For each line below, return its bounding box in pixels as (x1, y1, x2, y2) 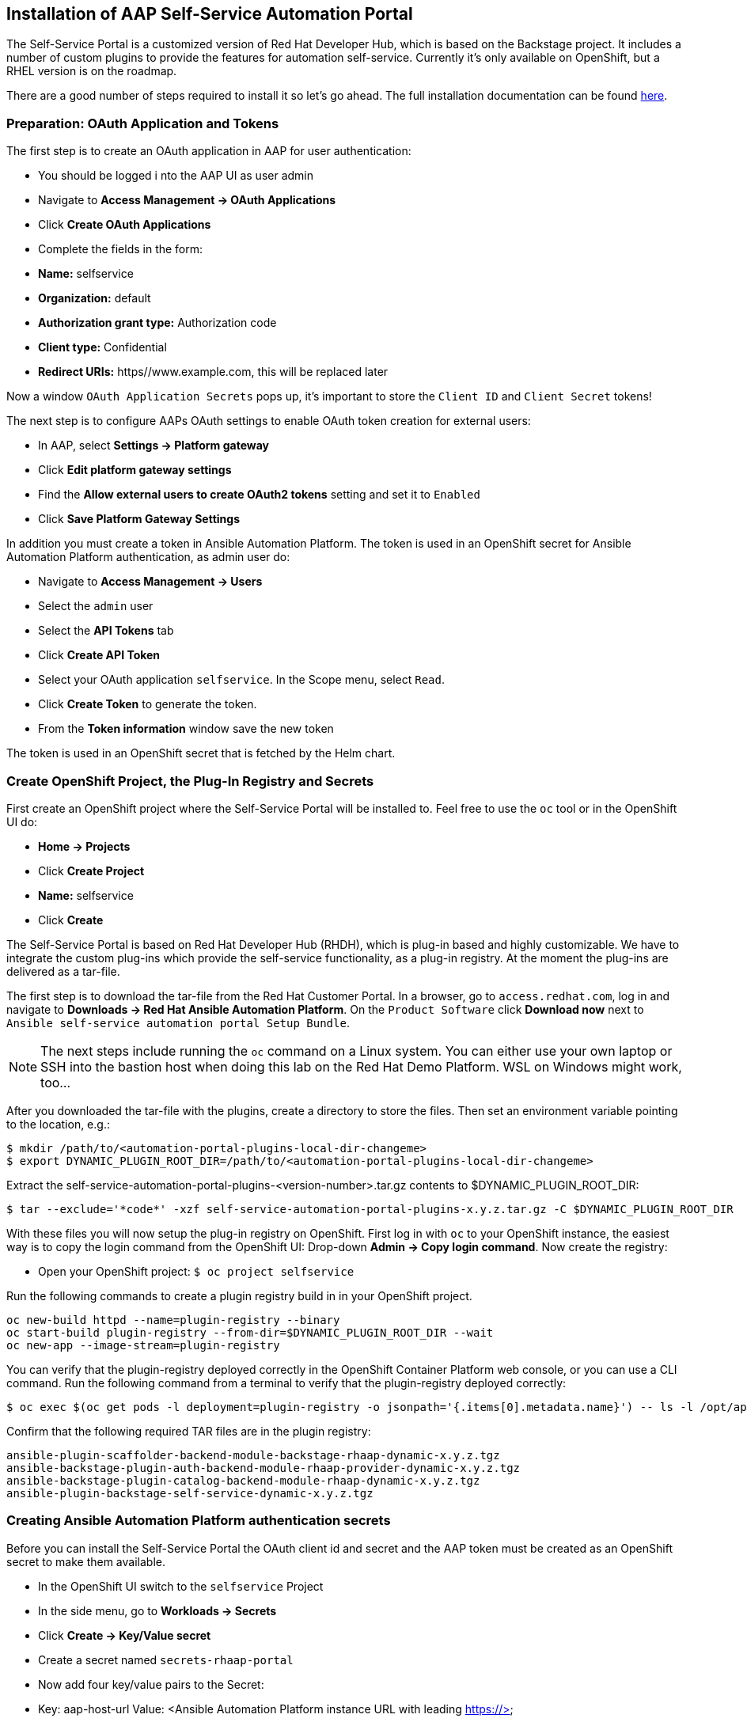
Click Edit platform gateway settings (38, 463, 232, 477)
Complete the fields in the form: (38, 242, 203, 256)
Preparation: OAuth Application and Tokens (6, 115, 279, 131)
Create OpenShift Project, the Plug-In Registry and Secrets (6, 772, 374, 789)
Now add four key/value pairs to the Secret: (38, 1677, 264, 1691)
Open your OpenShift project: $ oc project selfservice (38, 1264, 355, 1278)
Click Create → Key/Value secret (38, 1628, 211, 1642)
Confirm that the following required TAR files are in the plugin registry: (6, 1424, 371, 1438)
